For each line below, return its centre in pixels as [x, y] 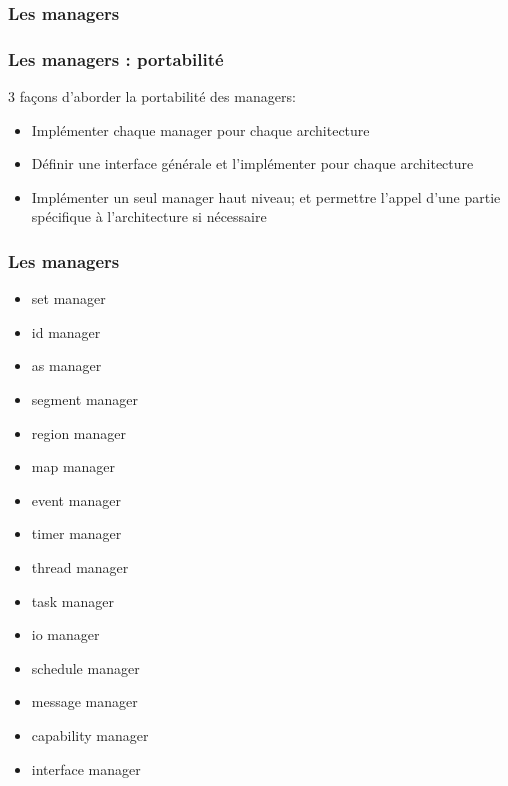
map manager [73, 466]
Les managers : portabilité [116, 58]
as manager [66, 365]
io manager [65, 634]
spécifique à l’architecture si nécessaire [149, 216]
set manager [68, 298]
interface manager [86, 768]
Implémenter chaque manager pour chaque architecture [200, 129]
